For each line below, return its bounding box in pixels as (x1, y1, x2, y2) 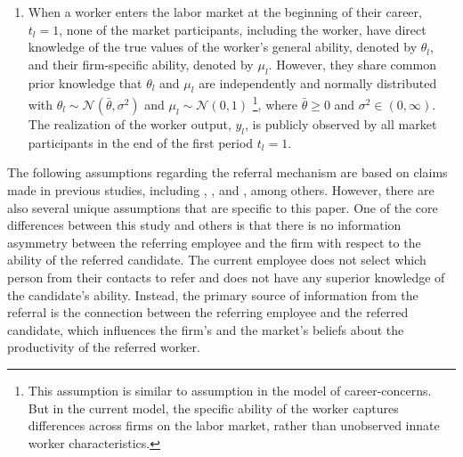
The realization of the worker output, (28, 115, 231, 134)
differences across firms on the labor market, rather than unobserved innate (28, 416, 440, 435)
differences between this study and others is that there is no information (7, 216, 402, 234)
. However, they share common (268, 54, 436, 73)
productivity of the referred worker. (7, 338, 200, 356)
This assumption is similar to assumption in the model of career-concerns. (28, 380, 432, 399)
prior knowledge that (28, 73, 142, 92)
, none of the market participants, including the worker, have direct (59, 20, 426, 38)
